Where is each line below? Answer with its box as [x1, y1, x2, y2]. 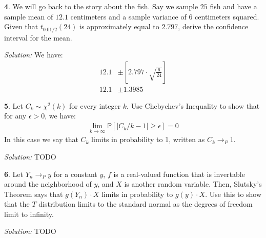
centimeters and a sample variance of [70, 11, 187, 22]
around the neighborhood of [4, 179, 92, 189]
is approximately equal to [79, 21, 159, 32]
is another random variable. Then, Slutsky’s [124, 179, 262, 189]
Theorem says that [4, 188, 63, 199]
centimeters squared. [195, 11, 259, 22]
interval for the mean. [4, 32, 72, 43]
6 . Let [4, 168, 24, 179]
